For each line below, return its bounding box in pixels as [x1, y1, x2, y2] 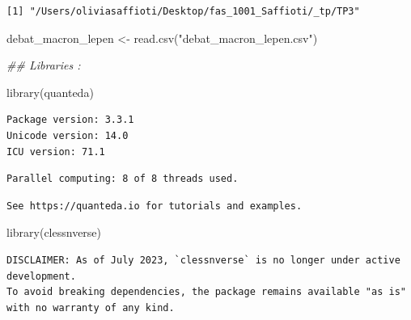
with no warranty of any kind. [6, 301, 175, 314]
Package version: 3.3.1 [6, 114, 134, 126]
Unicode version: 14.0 [6, 129, 129, 141]
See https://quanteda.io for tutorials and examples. [6, 200, 303, 212]
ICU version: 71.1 [6, 145, 105, 158]
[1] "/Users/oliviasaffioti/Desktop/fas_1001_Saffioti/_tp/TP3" [6, 6, 360, 17]
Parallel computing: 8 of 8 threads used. [6, 173, 239, 185]
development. [6, 270, 76, 282]
